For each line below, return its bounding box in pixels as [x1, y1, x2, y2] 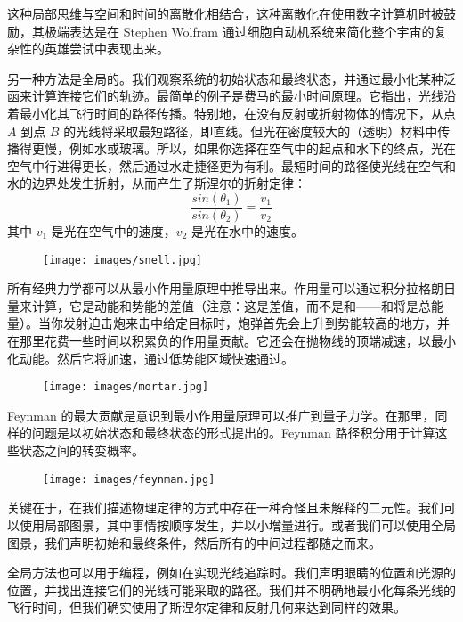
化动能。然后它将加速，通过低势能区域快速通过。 [7, 348, 294, 367]
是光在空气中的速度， [51, 222, 176, 240]
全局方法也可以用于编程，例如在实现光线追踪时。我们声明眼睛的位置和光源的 [7, 563, 456, 582]
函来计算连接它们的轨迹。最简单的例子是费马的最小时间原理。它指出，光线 [7, 86, 443, 105]
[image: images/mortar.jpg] [43, 381, 209, 394]
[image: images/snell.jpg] [43, 253, 202, 266]
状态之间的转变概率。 [19, 441, 144, 460]
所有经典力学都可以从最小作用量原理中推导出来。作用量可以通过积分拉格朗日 [7, 279, 456, 298]
